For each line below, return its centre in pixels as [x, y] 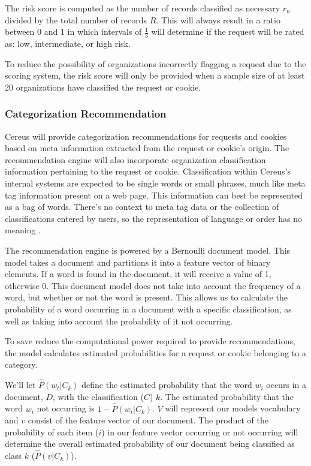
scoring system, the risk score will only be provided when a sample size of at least [155, 75]
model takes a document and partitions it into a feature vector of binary [138, 262]
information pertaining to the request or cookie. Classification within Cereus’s [148, 171]
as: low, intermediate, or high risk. [68, 43]
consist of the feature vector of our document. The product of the [148, 420]
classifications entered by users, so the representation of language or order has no [153, 218]
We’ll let [20, 385]
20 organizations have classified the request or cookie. [103, 87]
